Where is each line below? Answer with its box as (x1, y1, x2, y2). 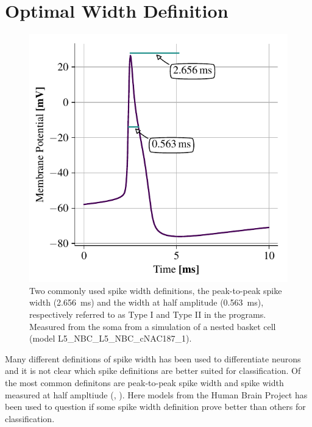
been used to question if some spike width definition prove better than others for (5, 400, 306, 413)
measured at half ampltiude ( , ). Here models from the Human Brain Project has (5, 388, 308, 401)
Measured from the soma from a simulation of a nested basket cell (29, 320, 276, 332)
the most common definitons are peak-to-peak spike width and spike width (5, 376, 284, 389)
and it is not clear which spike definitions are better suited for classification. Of (5, 364, 301, 377)
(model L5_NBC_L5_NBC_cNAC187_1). (29, 332, 192, 345)
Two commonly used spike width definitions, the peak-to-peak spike (29, 284, 282, 296)
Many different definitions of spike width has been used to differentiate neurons (5, 352, 301, 365)
